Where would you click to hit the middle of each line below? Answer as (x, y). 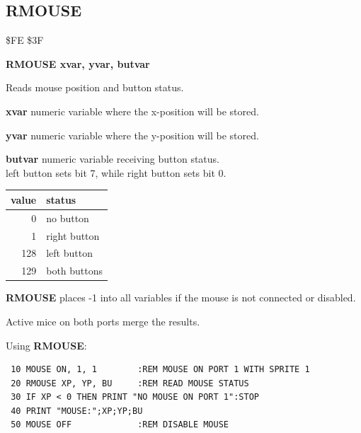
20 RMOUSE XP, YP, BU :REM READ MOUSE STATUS (130, 383)
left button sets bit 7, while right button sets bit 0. (116, 172)
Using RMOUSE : (46, 345)
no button (68, 218)
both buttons (75, 271)
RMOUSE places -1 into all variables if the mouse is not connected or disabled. (181, 298)
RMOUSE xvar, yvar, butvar (78, 63)
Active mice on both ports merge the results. (103, 321)
